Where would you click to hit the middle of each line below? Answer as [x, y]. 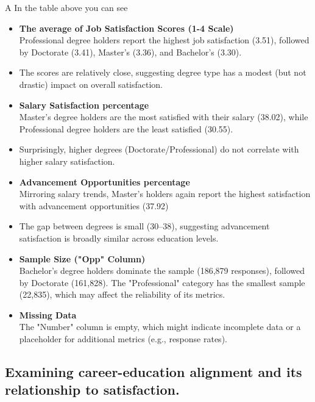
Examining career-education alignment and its [154, 372]
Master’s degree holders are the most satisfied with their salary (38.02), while [164, 117]
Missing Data [48, 314]
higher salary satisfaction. [67, 161]
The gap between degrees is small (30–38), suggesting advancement [144, 226]
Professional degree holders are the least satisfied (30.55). [126, 128]
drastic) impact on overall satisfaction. [91, 84]
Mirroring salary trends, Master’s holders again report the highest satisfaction [165, 194]
